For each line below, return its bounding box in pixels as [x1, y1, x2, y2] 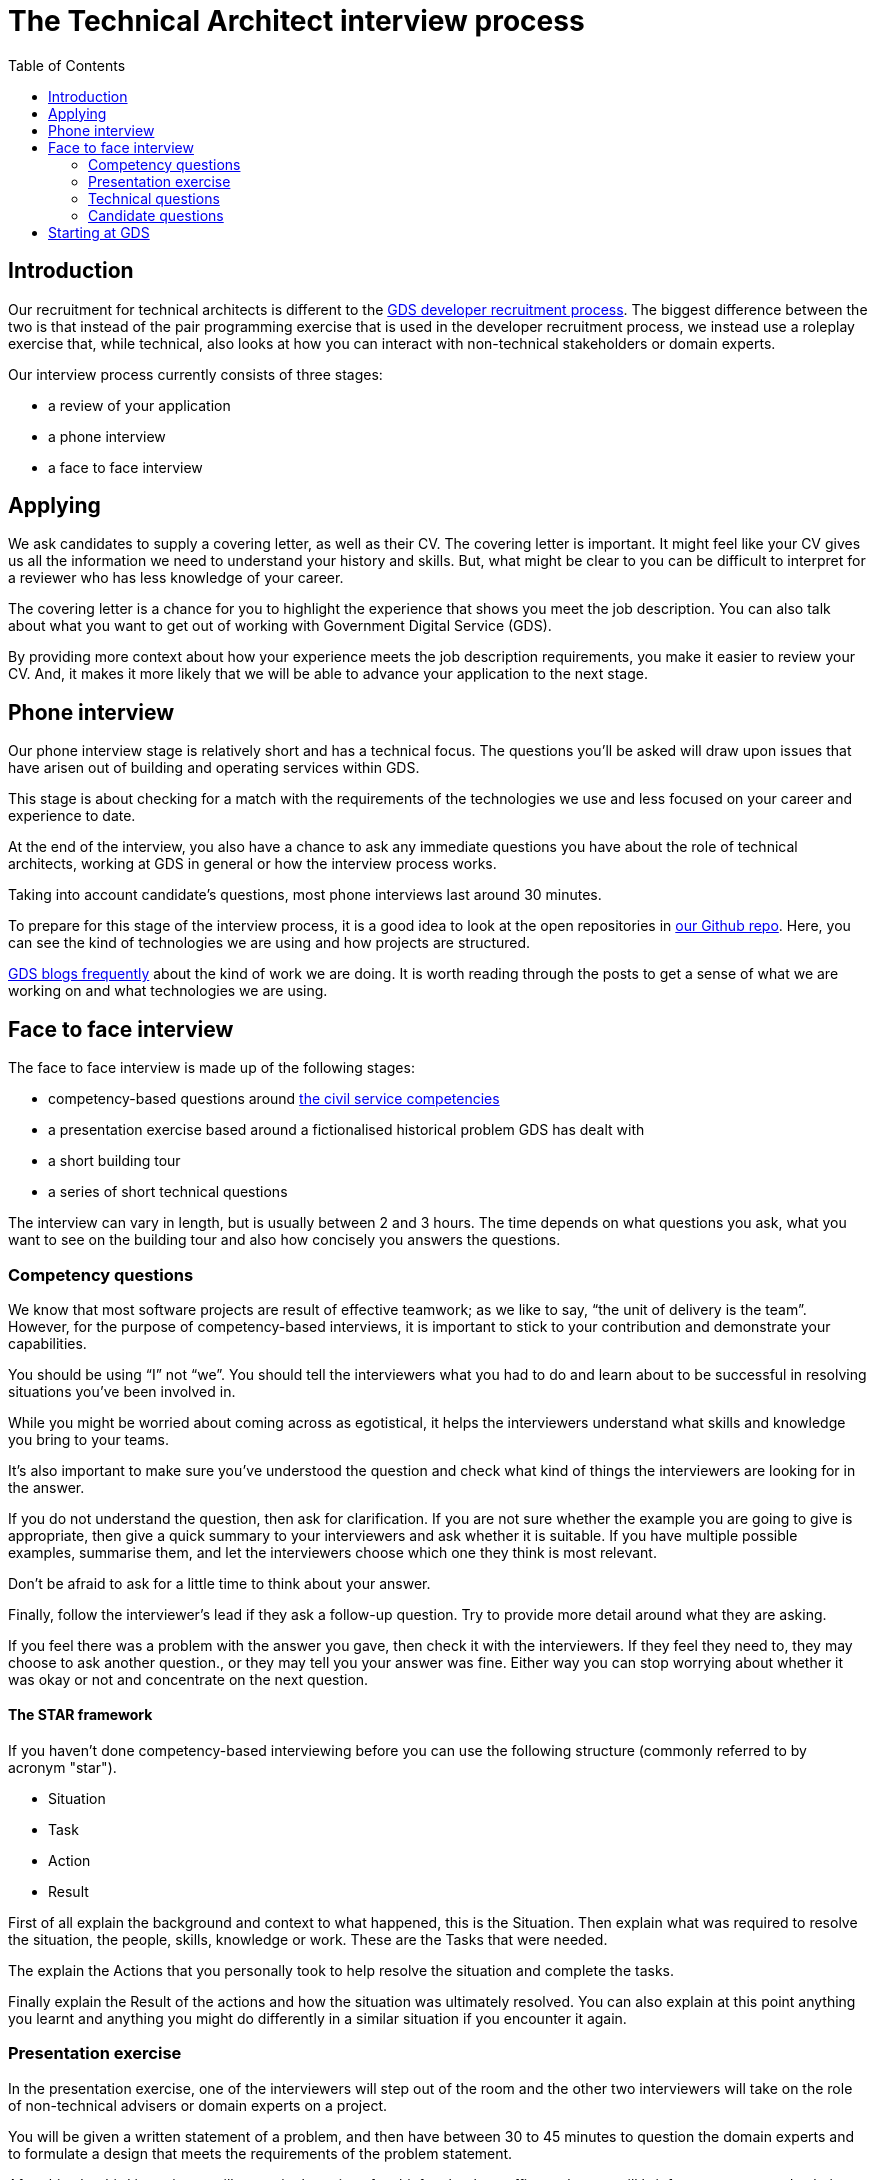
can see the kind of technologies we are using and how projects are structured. [8, 934, 531, 952]
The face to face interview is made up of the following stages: [8, 1059, 415, 1077]
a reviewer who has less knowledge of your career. [8, 569, 344, 587]
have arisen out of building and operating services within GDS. [8, 759, 420, 777]
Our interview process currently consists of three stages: [8, 365, 383, 383]
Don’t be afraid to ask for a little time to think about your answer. [8, 1574, 431, 1592]
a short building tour [48, 1152, 181, 1170]
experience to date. [8, 807, 136, 825]
